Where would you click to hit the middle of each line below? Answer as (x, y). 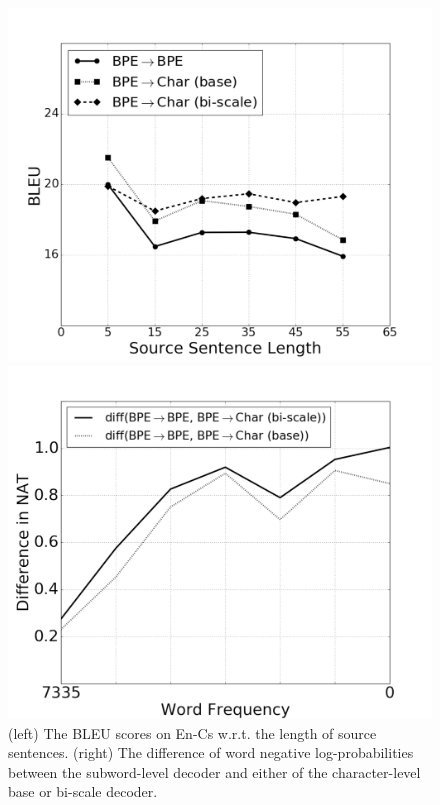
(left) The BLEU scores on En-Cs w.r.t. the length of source (192, 732)
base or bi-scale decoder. (83, 791)
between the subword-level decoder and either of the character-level (214, 771)
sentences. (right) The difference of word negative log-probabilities (211, 752)
